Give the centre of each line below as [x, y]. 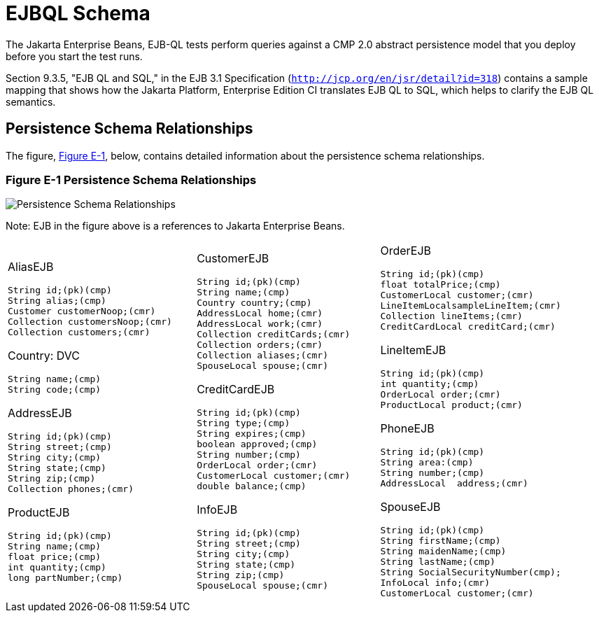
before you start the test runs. [74, 56]
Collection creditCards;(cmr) [274, 335]
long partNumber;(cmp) [65, 577]
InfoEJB [217, 510]
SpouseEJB [410, 507]
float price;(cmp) [55, 556]
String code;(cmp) [55, 389]
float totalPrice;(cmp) [441, 285]
